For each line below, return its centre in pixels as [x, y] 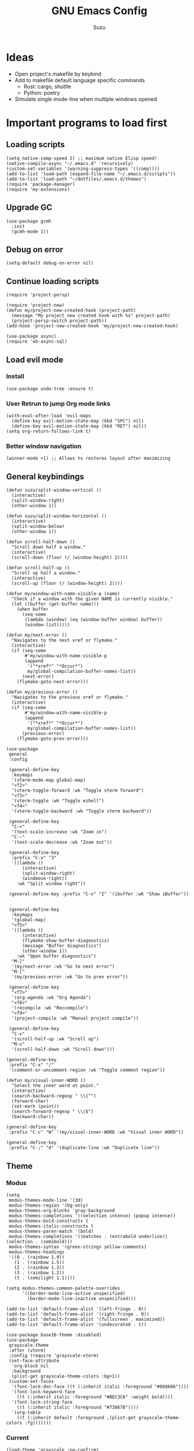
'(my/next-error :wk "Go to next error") [63, 967]
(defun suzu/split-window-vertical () [54, 490]
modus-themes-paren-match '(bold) [51, 1231]
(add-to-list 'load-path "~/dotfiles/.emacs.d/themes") [76, 179]
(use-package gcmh [29, 221]
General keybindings [45, 477]
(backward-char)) [33, 1117]
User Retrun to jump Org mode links [58, 404]
